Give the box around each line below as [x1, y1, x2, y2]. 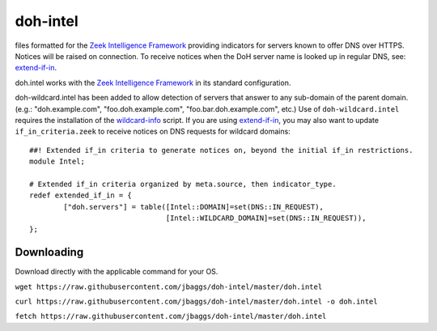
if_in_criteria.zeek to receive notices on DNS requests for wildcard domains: [15, 126, 291, 137]
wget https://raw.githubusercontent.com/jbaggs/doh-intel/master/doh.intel [15, 282, 323, 291]
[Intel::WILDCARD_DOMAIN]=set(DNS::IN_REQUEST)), [165, 214, 367, 223]
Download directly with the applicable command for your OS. [15, 267, 218, 277]
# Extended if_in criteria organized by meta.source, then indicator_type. [29, 179, 337, 189]
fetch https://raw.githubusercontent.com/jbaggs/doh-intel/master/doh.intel [15, 312, 327, 321]
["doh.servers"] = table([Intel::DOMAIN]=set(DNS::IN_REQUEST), [63, 202, 324, 211]
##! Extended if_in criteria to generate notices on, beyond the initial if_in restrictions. [29, 146, 414, 155]
